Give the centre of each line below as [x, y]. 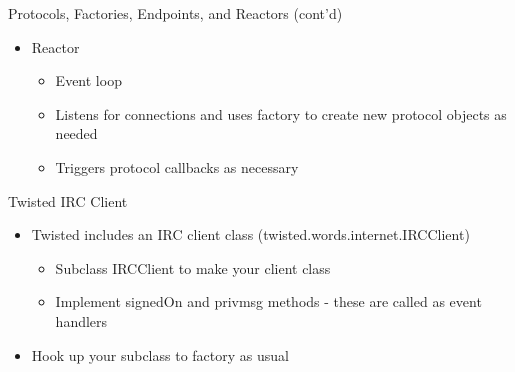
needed [76, 133]
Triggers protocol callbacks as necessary [177, 166]
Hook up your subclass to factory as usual [160, 354]
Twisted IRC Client [68, 200]
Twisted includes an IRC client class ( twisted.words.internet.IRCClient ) [250, 234]
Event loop [88, 80]
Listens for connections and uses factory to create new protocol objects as [281, 113]
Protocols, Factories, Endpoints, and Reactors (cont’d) [175, 13]
